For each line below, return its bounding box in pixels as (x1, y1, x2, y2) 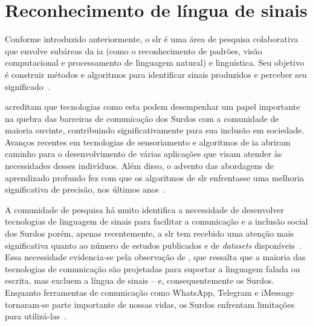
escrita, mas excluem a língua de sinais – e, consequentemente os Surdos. (5, 274, 274, 287)
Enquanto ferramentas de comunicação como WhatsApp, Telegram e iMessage (5, 286, 294, 298)
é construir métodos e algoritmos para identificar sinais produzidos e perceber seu (5, 68, 307, 80)
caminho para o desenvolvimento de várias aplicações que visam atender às (5, 147, 282, 160)
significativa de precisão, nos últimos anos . (5, 183, 166, 196)
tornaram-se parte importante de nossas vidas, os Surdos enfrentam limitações (5, 298, 295, 310)
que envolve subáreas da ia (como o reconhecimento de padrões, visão (5, 44, 262, 57)
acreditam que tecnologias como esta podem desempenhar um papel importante (5, 100, 300, 113)
